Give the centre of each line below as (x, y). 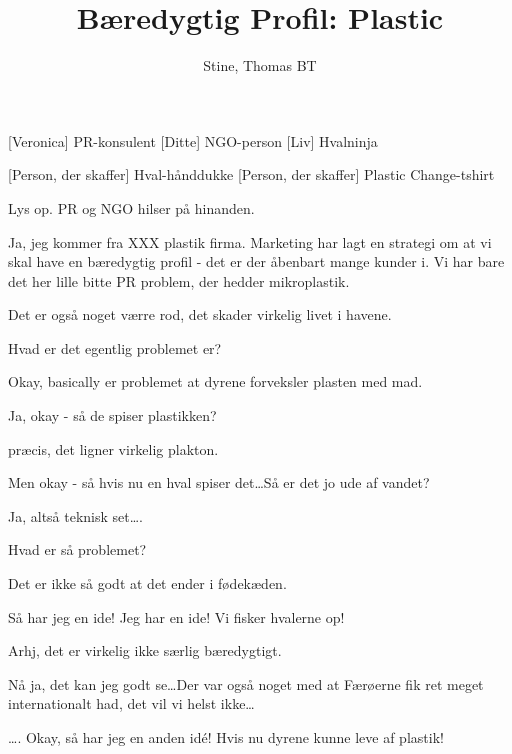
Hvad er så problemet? (77, 549)
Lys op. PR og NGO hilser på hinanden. (131, 207)
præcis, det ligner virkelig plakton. (113, 448)
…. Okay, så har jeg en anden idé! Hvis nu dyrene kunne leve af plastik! (226, 737)
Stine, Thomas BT (260, 65)
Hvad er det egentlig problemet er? (115, 347)
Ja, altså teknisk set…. (76, 515)
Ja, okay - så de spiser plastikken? (112, 415)
